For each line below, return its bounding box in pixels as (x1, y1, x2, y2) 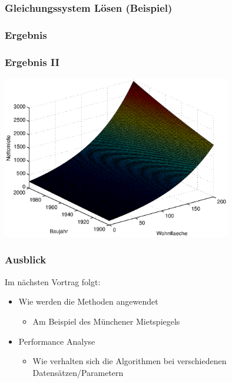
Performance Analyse (18, 335, 95, 347)
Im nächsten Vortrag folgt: (5, 275, 101, 288)
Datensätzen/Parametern (32, 366, 124, 378)
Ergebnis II (5, 54, 59, 69)
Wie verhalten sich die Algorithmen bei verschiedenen (32, 355, 227, 367)
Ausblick (5, 252, 47, 267)
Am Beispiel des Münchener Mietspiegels (32, 315, 180, 327)
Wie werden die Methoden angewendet (18, 295, 158, 308)
